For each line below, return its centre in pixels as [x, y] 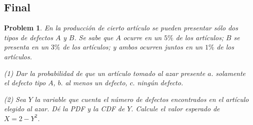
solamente [231, 73]
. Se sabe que [94, 37]
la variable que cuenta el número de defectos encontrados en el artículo [142, 99]
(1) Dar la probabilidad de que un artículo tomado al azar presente [105, 73]
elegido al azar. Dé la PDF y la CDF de [64, 109]
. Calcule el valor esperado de [175, 109]
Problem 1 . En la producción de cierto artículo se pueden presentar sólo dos [121, 28]
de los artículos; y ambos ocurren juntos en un [133, 47]
